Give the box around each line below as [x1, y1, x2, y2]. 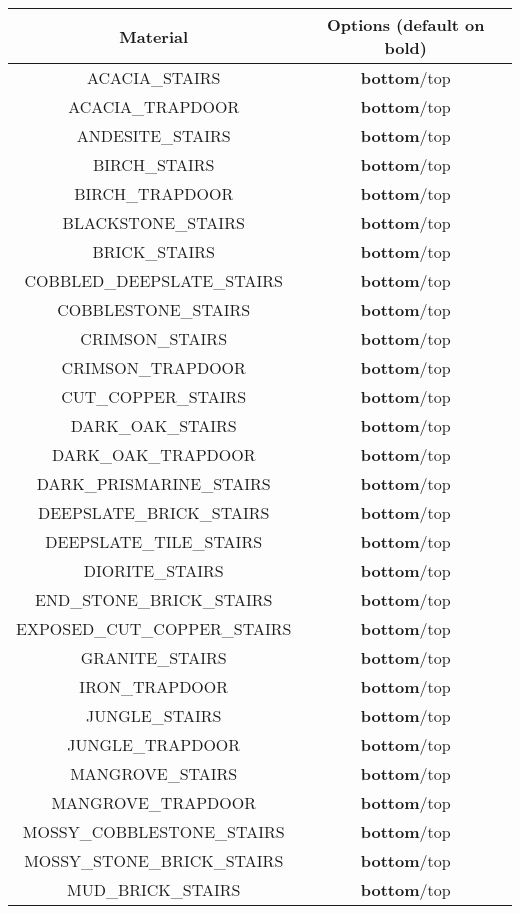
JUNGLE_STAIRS [86, 704, 222, 727]
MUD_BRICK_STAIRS [67, 878, 241, 901]
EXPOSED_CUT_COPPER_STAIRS [16, 617, 292, 640]
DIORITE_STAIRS [83, 559, 224, 582]
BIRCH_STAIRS [92, 153, 215, 176]
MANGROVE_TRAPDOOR [51, 791, 256, 814]
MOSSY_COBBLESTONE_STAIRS [22, 820, 285, 843]
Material [119, 24, 189, 48]
